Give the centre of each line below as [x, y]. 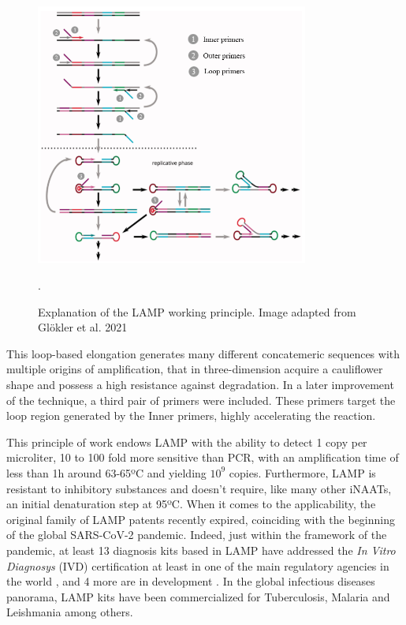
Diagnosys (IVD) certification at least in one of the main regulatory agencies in [198, 565]
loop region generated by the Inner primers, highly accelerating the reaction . [191, 415]
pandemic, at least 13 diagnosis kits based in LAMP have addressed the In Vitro [201, 550]
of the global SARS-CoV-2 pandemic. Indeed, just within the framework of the [197, 535]
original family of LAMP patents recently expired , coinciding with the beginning [201, 519]
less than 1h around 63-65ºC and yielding [106, 472]
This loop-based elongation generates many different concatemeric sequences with [203, 353]
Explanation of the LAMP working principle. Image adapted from [197, 311]
